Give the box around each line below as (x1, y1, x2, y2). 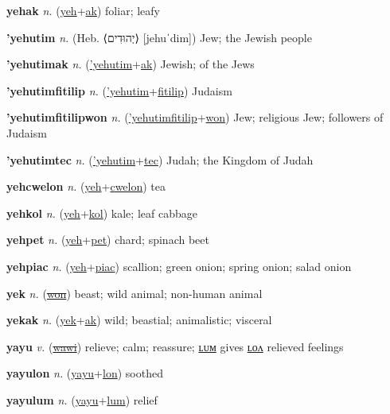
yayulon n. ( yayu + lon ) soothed (6, 365, 163, 381)
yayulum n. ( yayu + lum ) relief (6, 391, 158, 408)
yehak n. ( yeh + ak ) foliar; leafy (6, 2, 160, 18)
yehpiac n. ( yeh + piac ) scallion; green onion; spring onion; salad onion (6, 257, 352, 274)
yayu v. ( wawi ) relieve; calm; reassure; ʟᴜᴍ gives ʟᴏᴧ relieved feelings (6, 338, 344, 354)
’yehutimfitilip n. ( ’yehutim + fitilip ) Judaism (6, 82, 232, 99)
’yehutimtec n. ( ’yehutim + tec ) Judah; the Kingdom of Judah (6, 151, 314, 168)
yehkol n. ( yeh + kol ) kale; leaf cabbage (6, 204, 197, 221)
